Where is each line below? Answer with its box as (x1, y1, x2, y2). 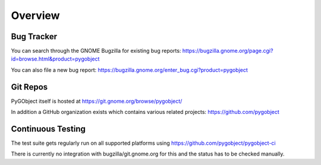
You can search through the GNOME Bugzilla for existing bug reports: (11, 47, 181, 55)
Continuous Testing (11, 123, 86, 134)
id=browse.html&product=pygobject (11, 55, 100, 62)
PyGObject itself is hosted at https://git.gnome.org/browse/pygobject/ (11, 97, 182, 104)
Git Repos (11, 82, 48, 92)
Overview (11, 9, 60, 22)
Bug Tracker (11, 31, 58, 42)
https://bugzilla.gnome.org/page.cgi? (182, 47, 273, 55)
